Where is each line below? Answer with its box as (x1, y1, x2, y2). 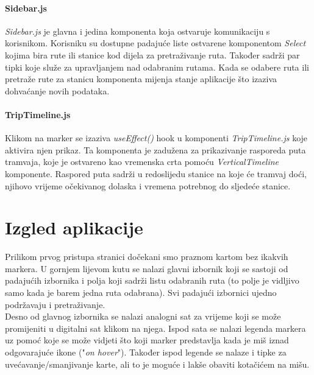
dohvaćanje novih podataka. (5, 84, 110, 97)
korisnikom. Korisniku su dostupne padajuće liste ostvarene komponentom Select (5, 37, 306, 49)
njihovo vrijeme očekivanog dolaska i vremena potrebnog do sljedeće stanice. (5, 179, 291, 192)
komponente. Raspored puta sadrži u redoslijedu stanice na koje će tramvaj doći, (5, 167, 307, 180)
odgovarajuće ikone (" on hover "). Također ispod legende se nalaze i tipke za (5, 346, 287, 358)
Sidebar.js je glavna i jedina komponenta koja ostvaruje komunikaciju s (5, 24, 270, 37)
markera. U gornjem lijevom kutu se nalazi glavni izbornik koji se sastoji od (5, 262, 288, 275)
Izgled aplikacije (5, 215, 143, 240)
